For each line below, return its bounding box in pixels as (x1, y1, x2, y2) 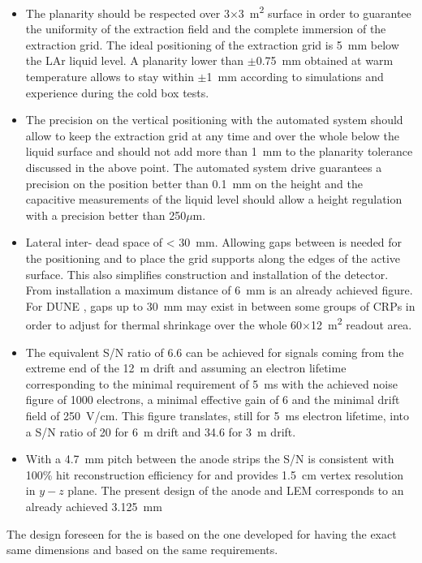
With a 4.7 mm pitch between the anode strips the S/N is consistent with (25, 450, 394, 467)
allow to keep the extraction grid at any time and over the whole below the (25, 127, 399, 144)
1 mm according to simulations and (206, 68, 384, 85)
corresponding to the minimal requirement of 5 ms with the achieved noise (25, 375, 398, 392)
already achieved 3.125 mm (25, 497, 162, 514)
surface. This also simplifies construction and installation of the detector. (25, 265, 389, 282)
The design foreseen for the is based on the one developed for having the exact (6, 525, 397, 542)
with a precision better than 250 (25, 206, 187, 223)
